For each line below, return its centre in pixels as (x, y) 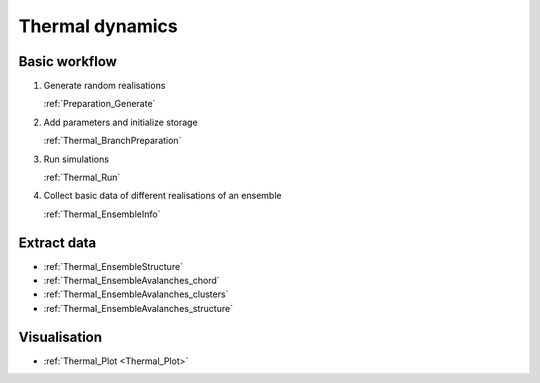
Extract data (57, 242)
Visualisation (60, 336)
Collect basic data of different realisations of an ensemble (162, 196)
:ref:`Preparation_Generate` (99, 104)
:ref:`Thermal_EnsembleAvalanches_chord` (131, 281)
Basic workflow (67, 61)
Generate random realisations (104, 86)
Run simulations (76, 159)
